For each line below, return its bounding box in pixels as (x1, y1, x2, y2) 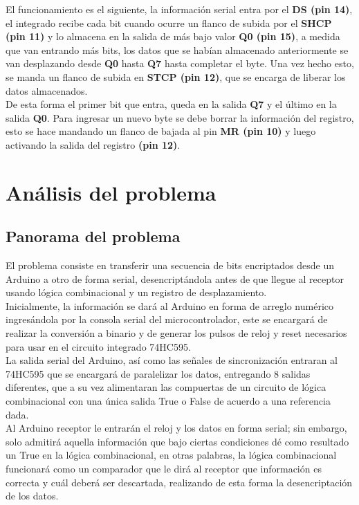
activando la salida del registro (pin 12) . (6, 137, 181, 151)
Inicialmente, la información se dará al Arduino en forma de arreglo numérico (6, 298, 334, 313)
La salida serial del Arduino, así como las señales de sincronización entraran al (6, 353, 338, 367)
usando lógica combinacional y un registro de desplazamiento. (6, 285, 267, 300)
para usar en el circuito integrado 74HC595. (6, 339, 191, 353)
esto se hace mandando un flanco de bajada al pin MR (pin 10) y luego (6, 124, 316, 138)
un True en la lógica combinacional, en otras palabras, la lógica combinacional (6, 448, 337, 462)
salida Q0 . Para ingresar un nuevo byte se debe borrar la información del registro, (6, 110, 354, 125)
